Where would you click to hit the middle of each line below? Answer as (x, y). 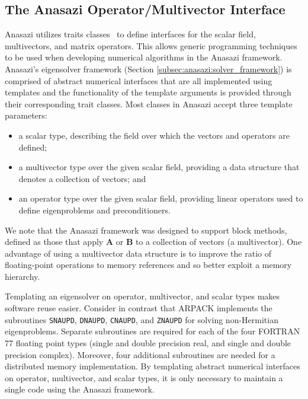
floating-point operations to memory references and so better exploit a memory (148, 265)
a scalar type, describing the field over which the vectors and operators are (154, 135)
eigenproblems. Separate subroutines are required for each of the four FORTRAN (153, 331)
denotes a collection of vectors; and (82, 178)
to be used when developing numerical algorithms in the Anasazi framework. (144, 57)
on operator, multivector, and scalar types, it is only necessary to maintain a (144, 377)
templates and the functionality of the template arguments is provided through (148, 92)
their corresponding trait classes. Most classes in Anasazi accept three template (149, 103)
